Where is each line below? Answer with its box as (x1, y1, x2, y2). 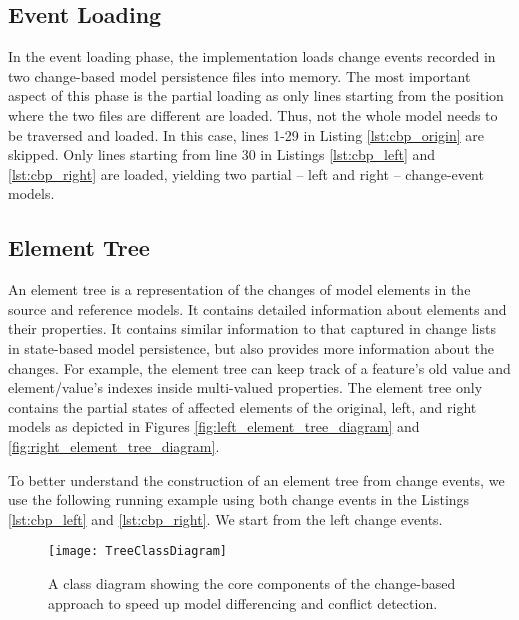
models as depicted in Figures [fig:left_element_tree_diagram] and (8, 416, 420, 437)
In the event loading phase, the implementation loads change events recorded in (8, 46, 496, 67)
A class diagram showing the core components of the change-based (48, 572, 456, 593)
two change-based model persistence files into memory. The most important (8, 65, 471, 86)
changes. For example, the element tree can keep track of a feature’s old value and (8, 357, 511, 378)
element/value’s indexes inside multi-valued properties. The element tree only (8, 377, 483, 398)
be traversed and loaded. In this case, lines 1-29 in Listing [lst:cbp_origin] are (8, 124, 485, 145)
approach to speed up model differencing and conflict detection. (48, 592, 438, 613)
